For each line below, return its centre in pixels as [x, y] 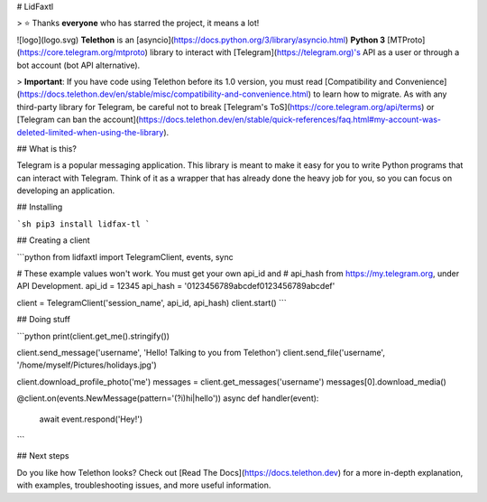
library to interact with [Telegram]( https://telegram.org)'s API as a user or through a [305, 52]
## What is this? [46, 148]
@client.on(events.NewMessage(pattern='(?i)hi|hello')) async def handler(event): [168, 398]
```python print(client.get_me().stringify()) [93, 336]
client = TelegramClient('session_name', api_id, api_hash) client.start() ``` [152, 302]
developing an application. [66, 191]
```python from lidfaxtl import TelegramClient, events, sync [125, 256]
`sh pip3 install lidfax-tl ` [83, 224]
